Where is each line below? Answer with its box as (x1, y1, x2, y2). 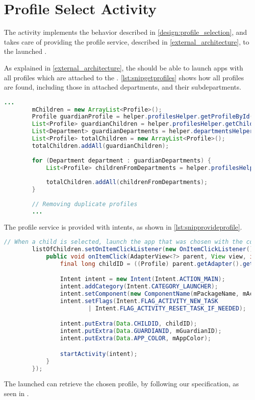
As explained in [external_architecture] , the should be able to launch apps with (4, 62, 243, 72)
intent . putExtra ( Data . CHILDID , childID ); (60, 320, 197, 328)
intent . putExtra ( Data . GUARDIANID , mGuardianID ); (60, 328, 222, 335)
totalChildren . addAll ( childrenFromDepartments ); (46, 179, 208, 186)
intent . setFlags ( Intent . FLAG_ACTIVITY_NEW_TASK (60, 298, 218, 305)
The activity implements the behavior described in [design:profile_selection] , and (4, 27, 247, 37)
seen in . (4, 388, 29, 398)
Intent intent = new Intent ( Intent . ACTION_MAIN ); (60, 276, 226, 283)
